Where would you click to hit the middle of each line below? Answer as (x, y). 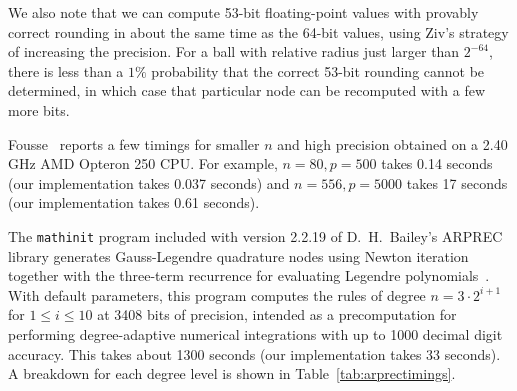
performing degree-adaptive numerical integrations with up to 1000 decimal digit (255, 333)
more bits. (39, 109)
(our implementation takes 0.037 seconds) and (149, 182)
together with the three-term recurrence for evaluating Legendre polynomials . (249, 275)
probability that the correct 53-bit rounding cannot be (318, 70)
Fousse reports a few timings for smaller (134, 143)
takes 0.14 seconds (437, 163)
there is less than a (66, 70)
